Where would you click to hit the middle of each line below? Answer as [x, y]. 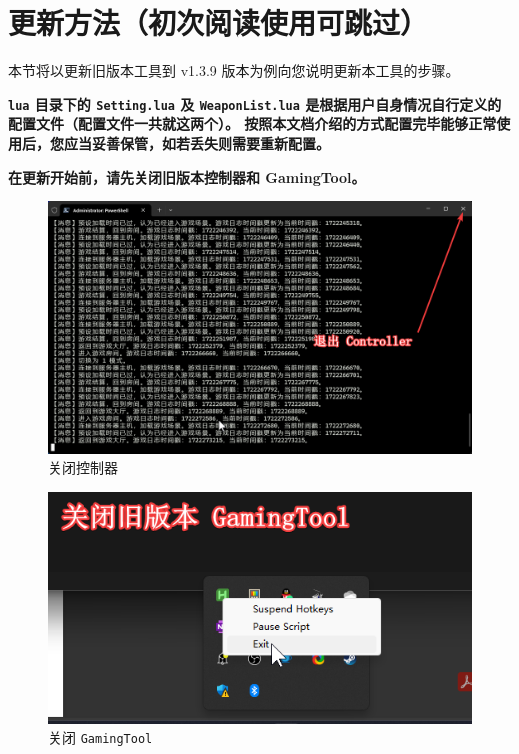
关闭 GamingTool [100, 737]
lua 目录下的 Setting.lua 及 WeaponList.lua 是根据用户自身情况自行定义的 [255, 103]
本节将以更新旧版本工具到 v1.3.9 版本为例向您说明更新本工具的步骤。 [234, 70]
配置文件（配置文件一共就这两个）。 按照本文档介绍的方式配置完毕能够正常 [252, 123]
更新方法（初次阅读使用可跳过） [218, 22]
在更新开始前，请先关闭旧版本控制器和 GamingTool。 [187, 176]
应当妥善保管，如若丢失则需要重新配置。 [196, 142]
